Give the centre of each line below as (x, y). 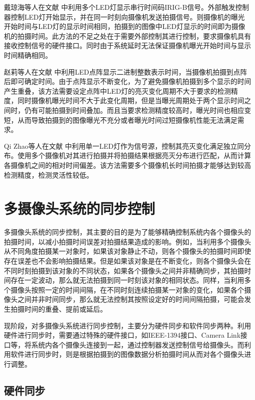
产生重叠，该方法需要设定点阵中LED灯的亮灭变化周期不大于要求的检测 (117, 91)
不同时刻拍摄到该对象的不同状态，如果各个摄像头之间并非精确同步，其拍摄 (124, 270)
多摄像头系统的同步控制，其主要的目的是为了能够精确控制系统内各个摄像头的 (127, 232)
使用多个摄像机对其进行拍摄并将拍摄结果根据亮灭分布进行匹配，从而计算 (134, 155)
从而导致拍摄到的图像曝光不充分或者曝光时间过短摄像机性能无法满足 (127, 120)
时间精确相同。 (28, 55)
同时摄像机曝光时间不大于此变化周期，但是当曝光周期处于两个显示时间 (131, 100)
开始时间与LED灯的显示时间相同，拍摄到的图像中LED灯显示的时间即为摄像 (125, 26)
